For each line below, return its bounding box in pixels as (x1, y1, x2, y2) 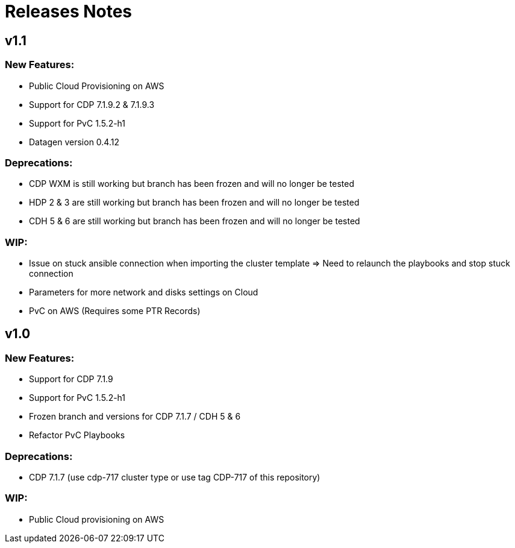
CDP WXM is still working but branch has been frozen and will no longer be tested (29, 178, 354, 189)
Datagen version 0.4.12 (29, 136, 119, 147)
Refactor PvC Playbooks (29, 430, 125, 441)
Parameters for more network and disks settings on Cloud (29, 287, 258, 298)
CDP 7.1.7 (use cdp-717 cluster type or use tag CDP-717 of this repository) (29, 472, 320, 483)
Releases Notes (5, 1, 133, 22)
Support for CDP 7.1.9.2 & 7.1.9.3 (29, 99, 155, 110)
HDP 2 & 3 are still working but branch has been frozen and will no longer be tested (29, 197, 360, 208)
